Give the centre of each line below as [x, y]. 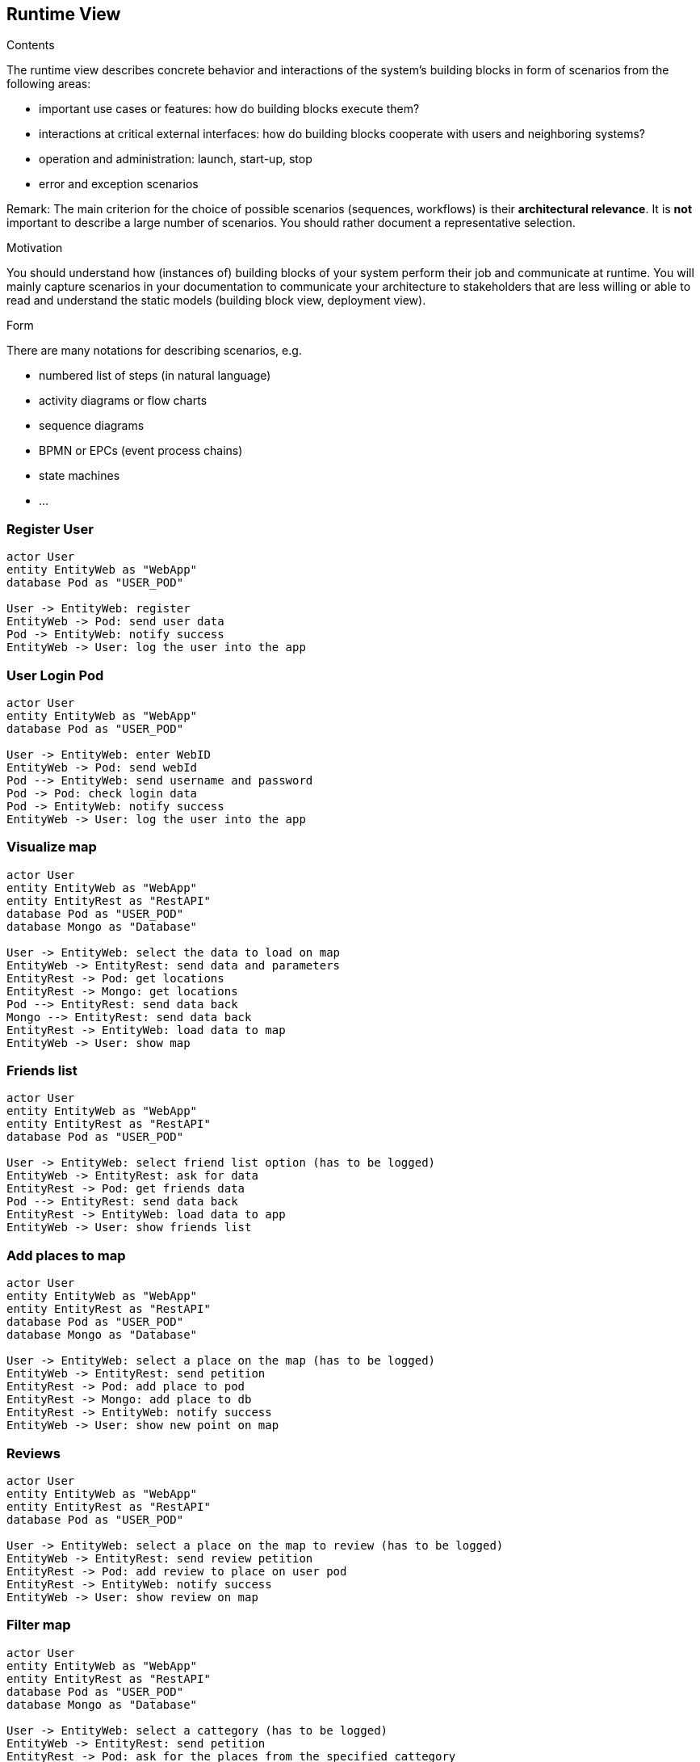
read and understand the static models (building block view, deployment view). [216, 301]
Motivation [35, 248]
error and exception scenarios [119, 184]
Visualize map [52, 847]
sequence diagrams [92, 426]
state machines [80, 476]
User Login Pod [55, 675]
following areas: [49, 84]
